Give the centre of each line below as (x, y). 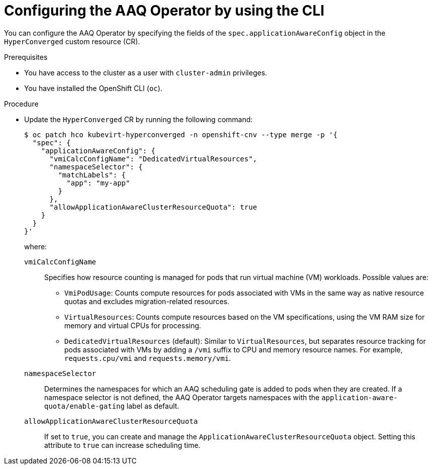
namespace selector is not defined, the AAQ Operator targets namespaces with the (182, 397)
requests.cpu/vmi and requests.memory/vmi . (148, 358)
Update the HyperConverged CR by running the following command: (138, 119)
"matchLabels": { (92, 175)
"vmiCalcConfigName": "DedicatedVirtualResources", (153, 159)
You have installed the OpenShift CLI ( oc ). (93, 88)
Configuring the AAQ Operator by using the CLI (164, 11)
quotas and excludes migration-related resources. (147, 301)
